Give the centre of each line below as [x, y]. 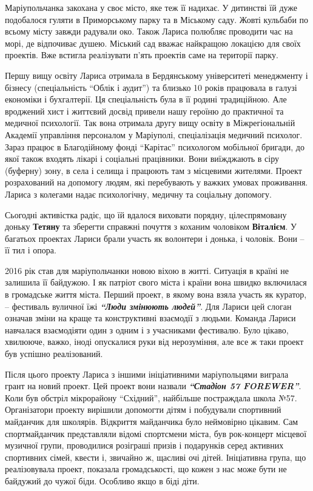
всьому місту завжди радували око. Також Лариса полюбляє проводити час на [149, 31]
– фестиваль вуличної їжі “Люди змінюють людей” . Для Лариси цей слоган [148, 306]
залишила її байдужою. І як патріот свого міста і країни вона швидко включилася [156, 282]
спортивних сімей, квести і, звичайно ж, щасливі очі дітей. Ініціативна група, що [156, 457]
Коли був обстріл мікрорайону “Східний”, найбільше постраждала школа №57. [151, 397]
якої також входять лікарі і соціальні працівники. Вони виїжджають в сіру [142, 159]
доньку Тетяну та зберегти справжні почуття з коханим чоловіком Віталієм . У [151, 226]
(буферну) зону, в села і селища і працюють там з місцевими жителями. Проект [153, 170]
